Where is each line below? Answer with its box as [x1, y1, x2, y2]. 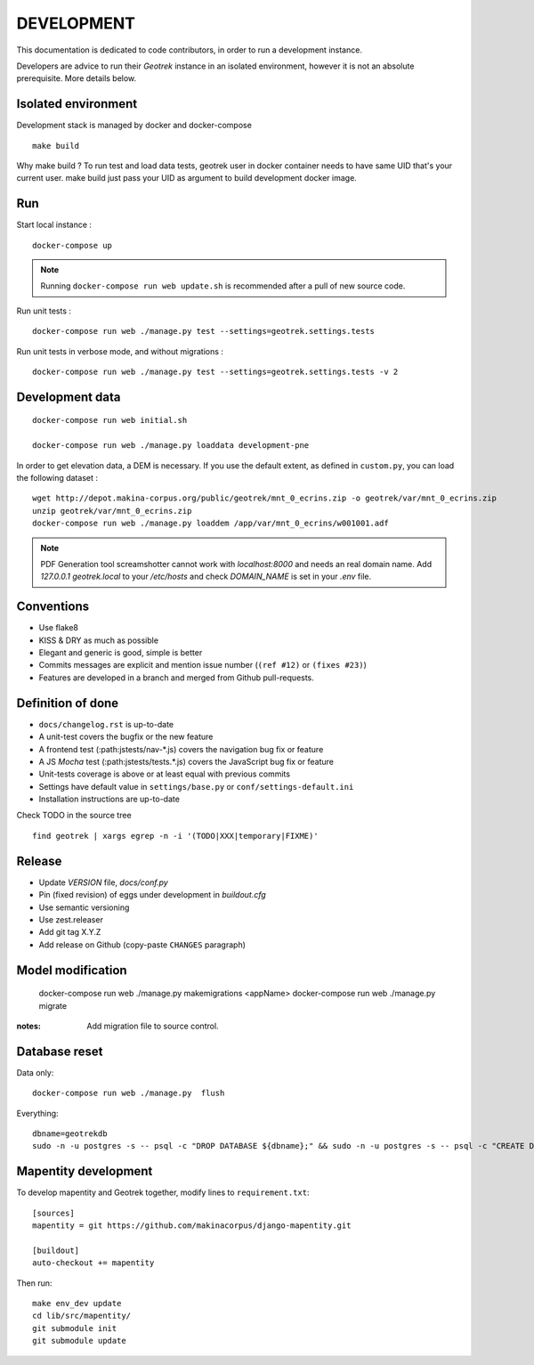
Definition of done [16, 695, 119, 711]
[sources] [32, 1207, 75, 1218]
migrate [38, 1000, 67, 1011]
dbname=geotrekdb [32, 1128, 108, 1139]
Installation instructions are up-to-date [38, 793, 180, 805]
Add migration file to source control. [86, 1020, 219, 1031]
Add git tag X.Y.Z [38, 927, 101, 938]
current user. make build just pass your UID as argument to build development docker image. [16, 173, 358, 183]
